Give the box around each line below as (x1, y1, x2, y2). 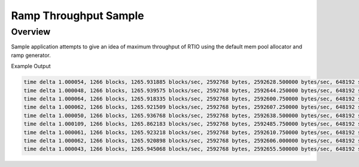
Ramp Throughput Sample (11, 9, 144, 22)
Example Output (11, 63, 51, 70)
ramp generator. (11, 51, 51, 59)
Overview (11, 26, 51, 37)
